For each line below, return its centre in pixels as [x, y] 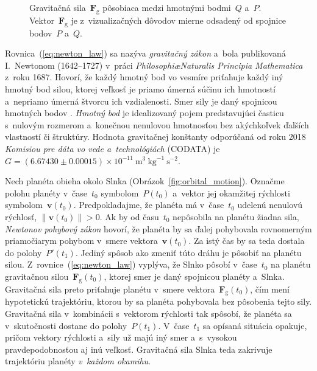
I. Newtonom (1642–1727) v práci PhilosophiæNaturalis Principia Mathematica [154, 65]
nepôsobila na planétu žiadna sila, [236, 216]
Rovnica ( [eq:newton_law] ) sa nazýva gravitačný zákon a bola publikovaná [145, 53]
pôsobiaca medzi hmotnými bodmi [167, 7]
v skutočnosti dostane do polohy [66, 325]
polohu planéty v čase [46, 192]
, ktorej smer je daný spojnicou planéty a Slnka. [194, 276]
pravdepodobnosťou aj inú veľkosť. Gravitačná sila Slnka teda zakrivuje [139, 349]
